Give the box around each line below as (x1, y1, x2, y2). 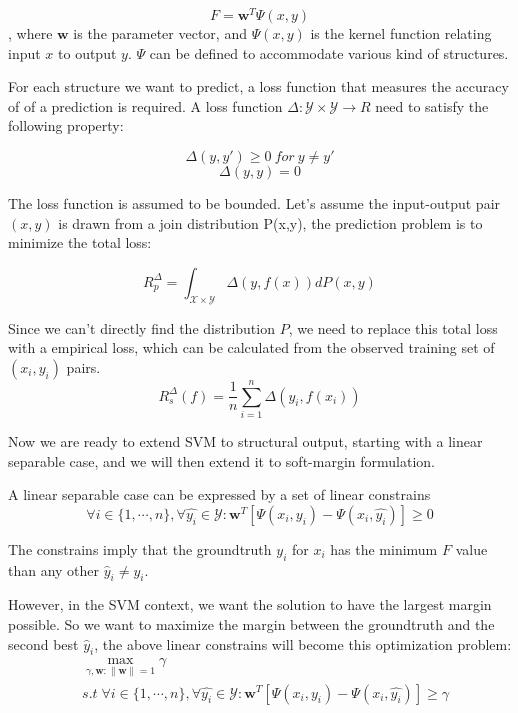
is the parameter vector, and (73, 23, 247, 44)
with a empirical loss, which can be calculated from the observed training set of (8, 337, 495, 358)
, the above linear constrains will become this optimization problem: (94, 633, 512, 654)
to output (58, 42, 117, 63)
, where (8, 23, 53, 44)
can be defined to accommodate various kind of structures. (149, 42, 509, 63)
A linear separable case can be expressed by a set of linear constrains (8, 484, 431, 505)
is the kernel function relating (310, 23, 492, 44)
